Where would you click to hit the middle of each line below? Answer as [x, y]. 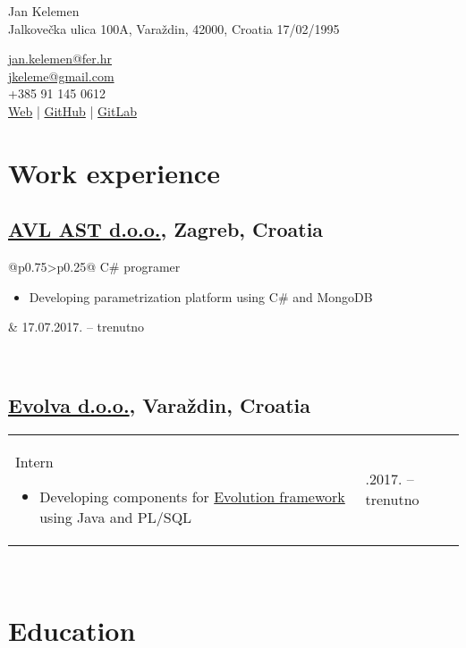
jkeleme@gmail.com [61, 76]
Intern [34, 461]
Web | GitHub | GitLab [72, 110]
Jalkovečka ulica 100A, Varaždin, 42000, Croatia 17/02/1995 [174, 28]
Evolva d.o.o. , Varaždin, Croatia [160, 404]
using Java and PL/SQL [116, 517]
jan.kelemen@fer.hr [60, 59]
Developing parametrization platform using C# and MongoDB [201, 296]
